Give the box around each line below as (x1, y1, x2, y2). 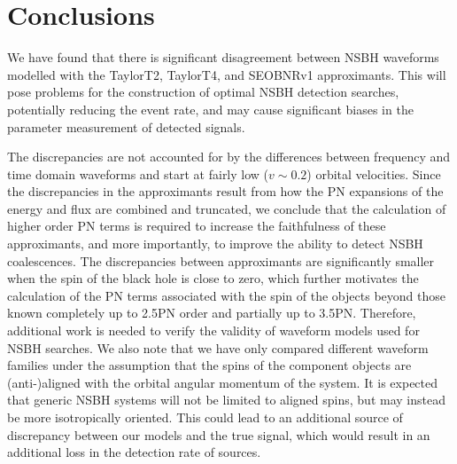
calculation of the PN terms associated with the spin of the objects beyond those (7, 286, 445, 304)
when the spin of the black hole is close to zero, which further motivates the (7, 269, 419, 287)
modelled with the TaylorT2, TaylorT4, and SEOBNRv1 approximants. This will (7, 65, 446, 83)
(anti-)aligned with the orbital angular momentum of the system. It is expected (7, 373, 438, 391)
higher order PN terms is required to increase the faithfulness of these (7, 216, 386, 235)
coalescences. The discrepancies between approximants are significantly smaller (7, 251, 435, 270)
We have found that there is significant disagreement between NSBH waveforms (7, 48, 439, 67)
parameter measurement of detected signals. (7, 117, 245, 136)
